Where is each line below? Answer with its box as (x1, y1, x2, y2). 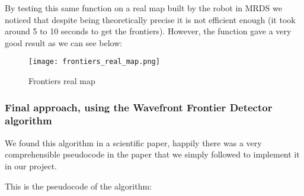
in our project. (5, 159, 57, 172)
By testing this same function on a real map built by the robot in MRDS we (5, 2, 282, 14)
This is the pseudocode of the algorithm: (5, 179, 152, 192)
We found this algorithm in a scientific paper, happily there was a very (5, 136, 262, 149)
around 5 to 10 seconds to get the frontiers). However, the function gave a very (5, 25, 292, 37)
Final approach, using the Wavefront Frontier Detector (5, 99, 273, 114)
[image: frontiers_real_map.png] (28, 57, 160, 66)
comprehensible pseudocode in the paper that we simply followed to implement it (5, 148, 300, 160)
